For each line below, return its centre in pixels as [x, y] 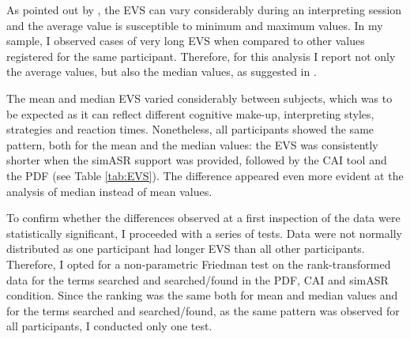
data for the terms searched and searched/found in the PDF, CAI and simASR [197, 279]
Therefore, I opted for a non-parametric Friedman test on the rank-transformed [199, 264]
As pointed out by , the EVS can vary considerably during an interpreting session [204, 9]
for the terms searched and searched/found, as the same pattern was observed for [203, 310]
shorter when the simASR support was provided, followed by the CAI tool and [197, 160]
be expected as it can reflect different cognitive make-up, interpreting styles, [190, 113]
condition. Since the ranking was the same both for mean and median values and [202, 295]
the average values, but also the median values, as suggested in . [162, 72]
